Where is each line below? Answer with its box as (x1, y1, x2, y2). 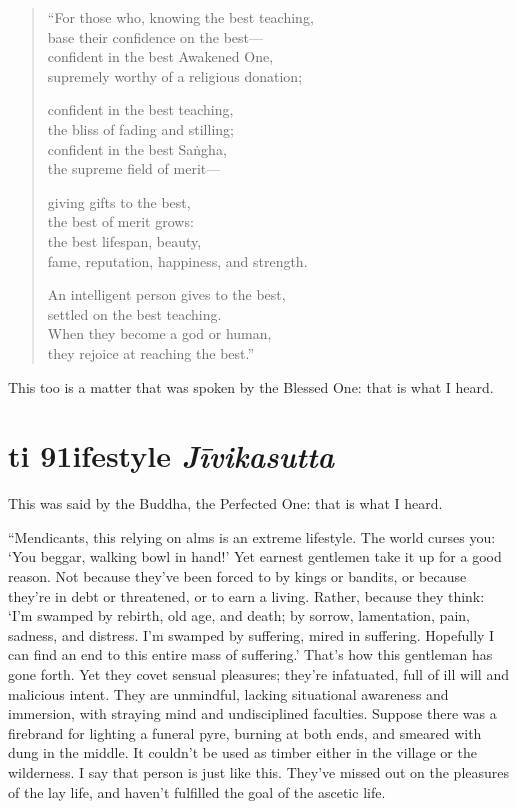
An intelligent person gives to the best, (47, 284, 286, 305)
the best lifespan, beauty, (47, 230, 202, 251)
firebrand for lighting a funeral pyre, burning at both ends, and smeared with (8, 722, 482, 743)
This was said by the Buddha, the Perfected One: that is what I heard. (8, 493, 443, 514)
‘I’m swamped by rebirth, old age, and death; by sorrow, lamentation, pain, (8, 605, 470, 626)
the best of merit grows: (47, 211, 194, 232)
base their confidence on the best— (47, 26, 264, 47)
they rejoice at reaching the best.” (47, 342, 255, 363)
